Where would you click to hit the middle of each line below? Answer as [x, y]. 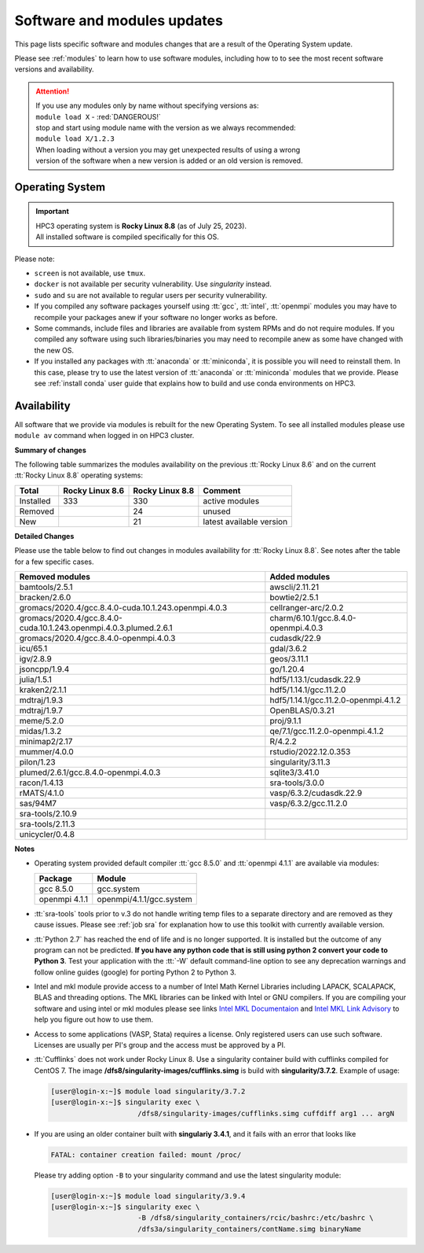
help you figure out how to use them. [93, 1019]
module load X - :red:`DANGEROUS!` [98, 116]
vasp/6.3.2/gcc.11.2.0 [309, 803]
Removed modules [55, 577]
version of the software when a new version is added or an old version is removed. [169, 160]
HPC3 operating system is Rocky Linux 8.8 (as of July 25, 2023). [141, 226]
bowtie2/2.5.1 [294, 597]
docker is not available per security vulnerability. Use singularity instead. [153, 284]
